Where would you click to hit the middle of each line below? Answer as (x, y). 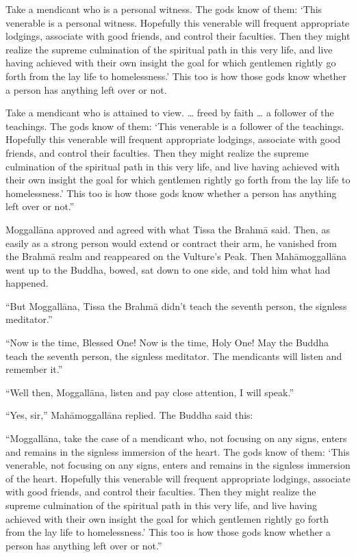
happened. (27, 283)
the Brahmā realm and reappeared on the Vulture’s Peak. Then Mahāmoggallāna (176, 256)
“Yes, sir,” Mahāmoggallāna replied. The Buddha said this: (129, 415)
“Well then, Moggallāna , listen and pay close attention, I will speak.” (150, 392)
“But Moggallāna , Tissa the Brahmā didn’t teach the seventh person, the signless (176, 306)
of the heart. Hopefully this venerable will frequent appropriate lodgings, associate (178, 478)
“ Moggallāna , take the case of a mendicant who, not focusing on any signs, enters (176, 438)
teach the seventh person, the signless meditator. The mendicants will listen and (174, 355)
